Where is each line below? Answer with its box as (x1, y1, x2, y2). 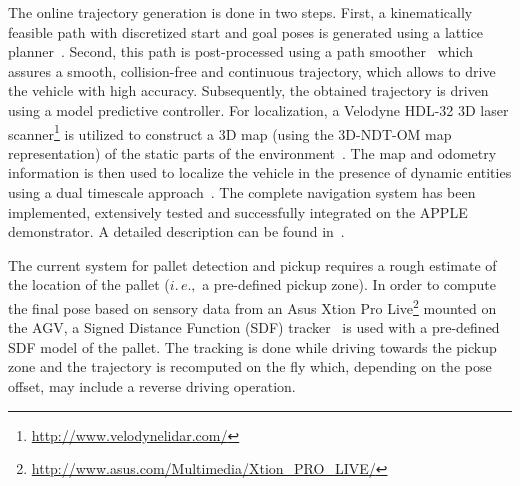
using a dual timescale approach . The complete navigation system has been (8, 182, 476, 202)
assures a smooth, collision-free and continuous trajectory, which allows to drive (8, 60, 496, 81)
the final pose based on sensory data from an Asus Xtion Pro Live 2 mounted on (8, 294, 497, 318)
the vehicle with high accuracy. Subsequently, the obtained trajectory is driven (8, 80, 489, 101)
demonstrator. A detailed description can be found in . (8, 221, 345, 242)
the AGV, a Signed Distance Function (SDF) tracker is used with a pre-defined (8, 317, 500, 338)
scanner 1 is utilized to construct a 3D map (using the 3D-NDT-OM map (8, 120, 452, 144)
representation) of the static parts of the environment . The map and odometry (8, 142, 497, 163)
